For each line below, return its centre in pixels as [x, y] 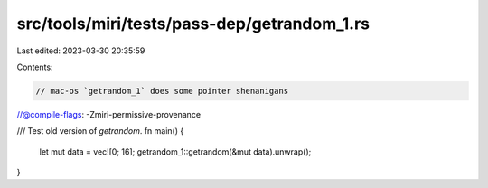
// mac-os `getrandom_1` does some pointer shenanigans [162, 91]
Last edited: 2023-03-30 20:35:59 [81, 51]
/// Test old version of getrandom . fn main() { [100, 131]
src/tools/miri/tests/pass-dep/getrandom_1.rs [193, 23]
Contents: [35, 67]
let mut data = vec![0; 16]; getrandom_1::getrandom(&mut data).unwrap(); [175, 151]
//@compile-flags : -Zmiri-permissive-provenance [109, 114]
